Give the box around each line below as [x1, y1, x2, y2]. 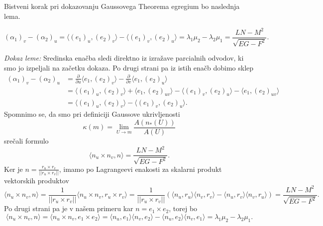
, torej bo [169, 203, 198, 214]
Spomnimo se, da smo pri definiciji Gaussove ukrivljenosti [4, 109, 180, 119]
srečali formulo [4, 135, 49, 146]
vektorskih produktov [4, 175, 69, 185]
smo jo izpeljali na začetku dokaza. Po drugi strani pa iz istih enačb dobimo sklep [4, 62, 254, 73]
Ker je [4, 163, 23, 174]
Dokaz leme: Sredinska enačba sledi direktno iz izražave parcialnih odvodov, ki [4, 53, 244, 63]
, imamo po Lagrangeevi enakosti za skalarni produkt [59, 163, 222, 174]
